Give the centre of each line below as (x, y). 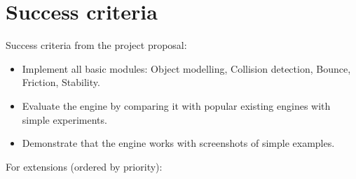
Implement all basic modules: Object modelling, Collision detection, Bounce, (186, 68)
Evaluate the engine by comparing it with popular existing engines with (176, 105)
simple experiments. (64, 119)
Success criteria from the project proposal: (96, 45)
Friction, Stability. (61, 82)
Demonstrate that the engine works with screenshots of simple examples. (178, 143)
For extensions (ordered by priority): (84, 166)
